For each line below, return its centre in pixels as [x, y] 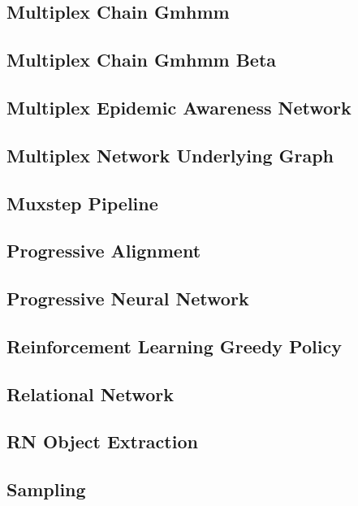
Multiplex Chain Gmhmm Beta [142, 60]
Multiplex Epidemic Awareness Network [179, 107]
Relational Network [90, 394]
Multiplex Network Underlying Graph [170, 155]
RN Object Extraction [102, 441]
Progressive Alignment [104, 251]
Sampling [46, 489]
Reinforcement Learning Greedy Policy [174, 346]
